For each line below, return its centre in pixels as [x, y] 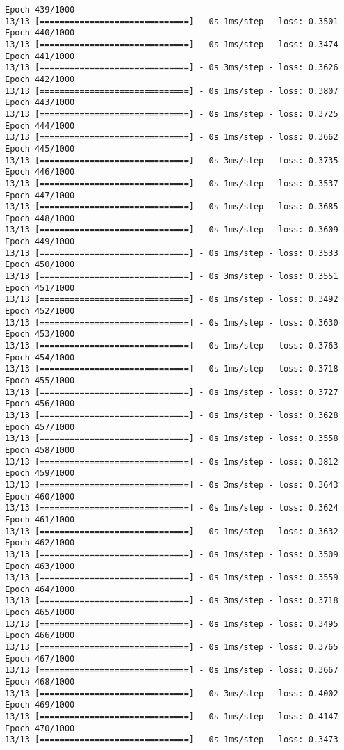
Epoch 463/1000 [40, 566]
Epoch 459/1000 [40, 473]
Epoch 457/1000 [40, 427]
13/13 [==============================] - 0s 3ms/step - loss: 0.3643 [172, 485]
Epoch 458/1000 [40, 450]
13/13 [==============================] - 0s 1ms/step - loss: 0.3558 [172, 439]
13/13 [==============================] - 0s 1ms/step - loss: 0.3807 [172, 91]
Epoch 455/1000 [40, 381]
